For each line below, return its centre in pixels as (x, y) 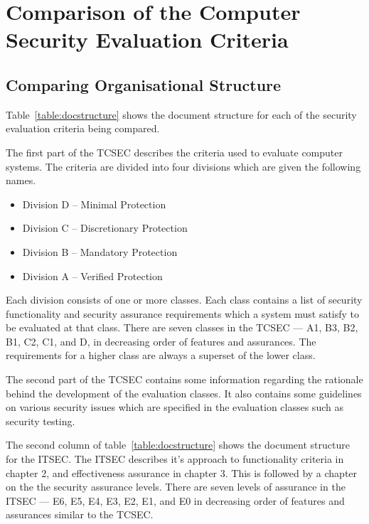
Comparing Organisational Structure (144, 84)
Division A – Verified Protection (92, 276)
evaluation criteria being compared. (83, 128)
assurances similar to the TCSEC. (80, 514)
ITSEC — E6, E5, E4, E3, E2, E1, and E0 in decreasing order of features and (175, 500)
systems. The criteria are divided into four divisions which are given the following (183, 166)
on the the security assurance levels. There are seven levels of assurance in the (176, 487)
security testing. (41, 421)
